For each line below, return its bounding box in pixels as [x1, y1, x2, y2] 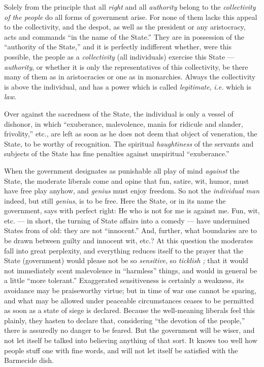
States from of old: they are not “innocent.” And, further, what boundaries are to [4, 225, 257, 236]
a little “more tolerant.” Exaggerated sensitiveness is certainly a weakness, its [4, 275, 244, 286]
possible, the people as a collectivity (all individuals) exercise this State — [4, 51, 235, 62]
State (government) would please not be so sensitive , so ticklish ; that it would [4, 255, 248, 266]
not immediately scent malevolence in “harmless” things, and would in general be [4, 265, 257, 275]
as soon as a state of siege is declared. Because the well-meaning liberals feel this [4, 305, 255, 316]
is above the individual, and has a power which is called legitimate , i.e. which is [4, 81, 251, 92]
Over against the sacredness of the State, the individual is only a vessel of [4, 108, 234, 119]
